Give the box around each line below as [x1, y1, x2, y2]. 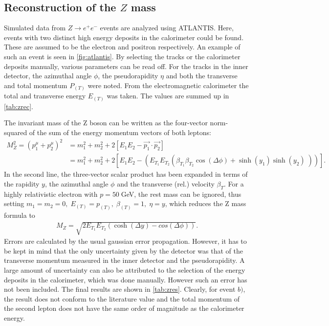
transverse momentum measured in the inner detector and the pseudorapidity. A [4, 255, 245, 265]
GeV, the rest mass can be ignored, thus [121, 188, 241, 199]
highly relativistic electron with [4, 188, 98, 199]
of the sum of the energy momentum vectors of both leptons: [29, 127, 211, 137]
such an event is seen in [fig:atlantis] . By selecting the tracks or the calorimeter [4, 51, 241, 61]
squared [4, 127, 27, 137]
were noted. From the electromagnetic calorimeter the [88, 80, 249, 90]
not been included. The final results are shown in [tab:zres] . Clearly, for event [4, 284, 236, 294]
